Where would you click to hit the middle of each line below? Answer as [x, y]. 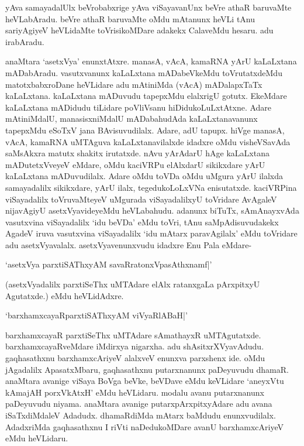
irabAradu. [25, 41]
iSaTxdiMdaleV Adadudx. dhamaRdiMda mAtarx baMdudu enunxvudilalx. [141, 415]
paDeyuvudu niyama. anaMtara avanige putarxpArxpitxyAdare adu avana [139, 404]
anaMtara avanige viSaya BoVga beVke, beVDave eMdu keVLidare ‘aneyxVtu [145, 381]
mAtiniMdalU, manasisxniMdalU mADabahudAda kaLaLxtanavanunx [132, 119]
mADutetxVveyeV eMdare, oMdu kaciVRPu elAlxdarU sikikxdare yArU [135, 164]
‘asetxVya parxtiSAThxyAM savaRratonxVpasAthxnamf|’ [109, 264]
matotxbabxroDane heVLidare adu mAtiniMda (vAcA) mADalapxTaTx [134, 84]
